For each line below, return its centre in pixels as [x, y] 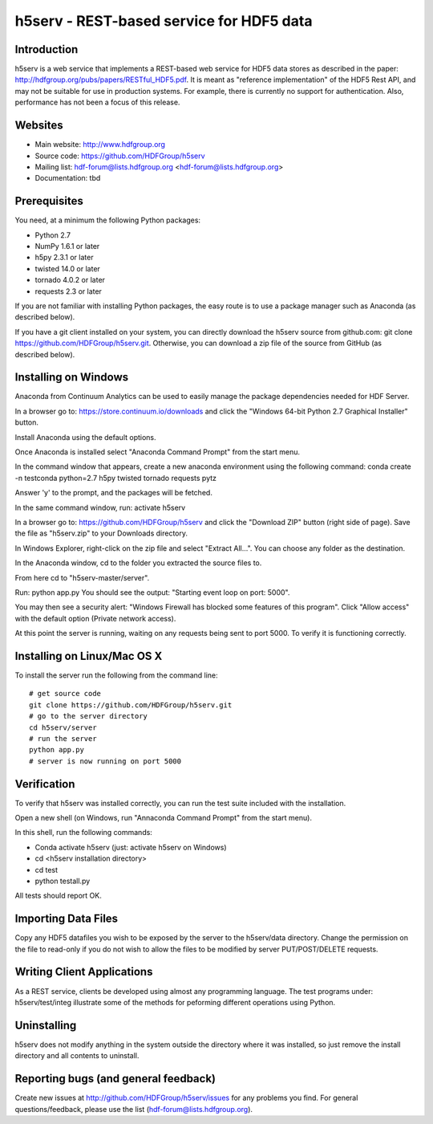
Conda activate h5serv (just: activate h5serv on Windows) [131, 847]
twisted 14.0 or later [67, 268]
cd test [47, 869]
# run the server [63, 738]
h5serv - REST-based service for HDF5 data [164, 21]
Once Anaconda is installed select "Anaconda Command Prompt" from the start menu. [158, 452]
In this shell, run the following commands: [83, 833]
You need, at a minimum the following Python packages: [107, 220]
